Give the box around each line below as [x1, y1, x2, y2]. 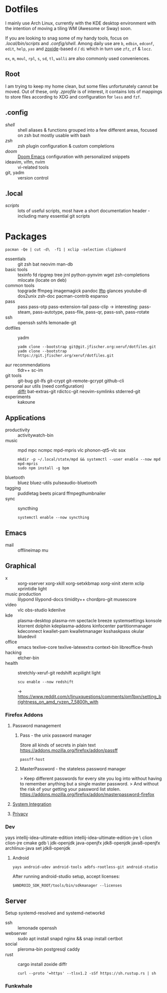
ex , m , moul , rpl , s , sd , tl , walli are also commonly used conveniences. [5, 55, 151, 61]
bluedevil [17, 633, 36, 639]
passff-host [19, 757, 45, 762]
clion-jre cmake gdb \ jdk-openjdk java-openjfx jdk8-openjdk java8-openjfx [5, 840, 161, 846]
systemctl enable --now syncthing [17, 515, 90, 520]
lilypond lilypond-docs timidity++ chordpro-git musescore [17, 596, 137, 602]
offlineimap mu [17, 547, 48, 553]
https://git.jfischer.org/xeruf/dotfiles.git [17, 353, 114, 358]
